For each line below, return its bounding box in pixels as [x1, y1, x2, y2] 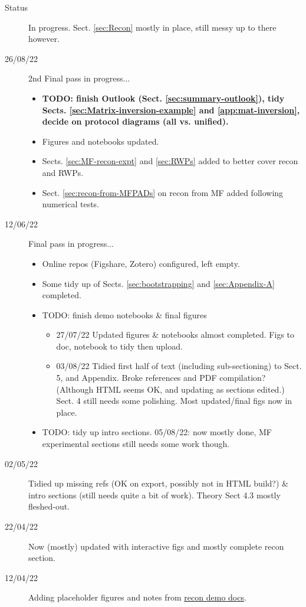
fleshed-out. [28, 500, 70, 513]
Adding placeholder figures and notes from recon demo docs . [28, 591, 246, 603]
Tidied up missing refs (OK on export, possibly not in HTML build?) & [28, 477, 288, 489]
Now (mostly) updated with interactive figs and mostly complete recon [28, 540, 284, 552]
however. [28, 32, 60, 45]
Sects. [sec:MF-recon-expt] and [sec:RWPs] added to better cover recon [42, 155, 298, 167]
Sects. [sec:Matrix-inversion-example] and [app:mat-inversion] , [42, 103, 300, 116]
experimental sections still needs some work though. [42, 438, 230, 450]
